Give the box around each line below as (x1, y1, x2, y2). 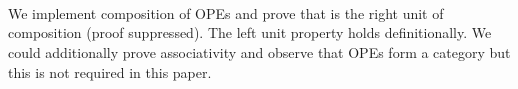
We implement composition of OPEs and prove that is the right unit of (8, 2, 444, 23)
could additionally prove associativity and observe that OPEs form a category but (8, 41, 511, 62)
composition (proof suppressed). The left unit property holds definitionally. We (8, 22, 492, 43)
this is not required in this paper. (8, 61, 212, 82)
